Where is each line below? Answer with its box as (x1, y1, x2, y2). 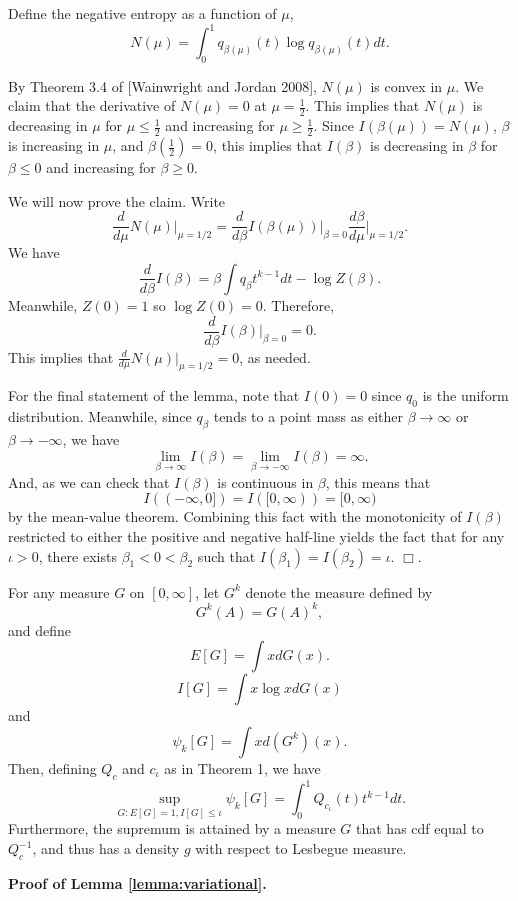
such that (197, 545, 256, 566)
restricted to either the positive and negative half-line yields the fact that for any (8, 526, 505, 547)
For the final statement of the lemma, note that (8, 385, 300, 406)
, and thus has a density (32, 838, 180, 859)
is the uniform (422, 385, 509, 406)
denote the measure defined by (245, 581, 433, 602)
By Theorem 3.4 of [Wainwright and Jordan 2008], (8, 75, 317, 96)
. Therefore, (262, 294, 335, 315)
